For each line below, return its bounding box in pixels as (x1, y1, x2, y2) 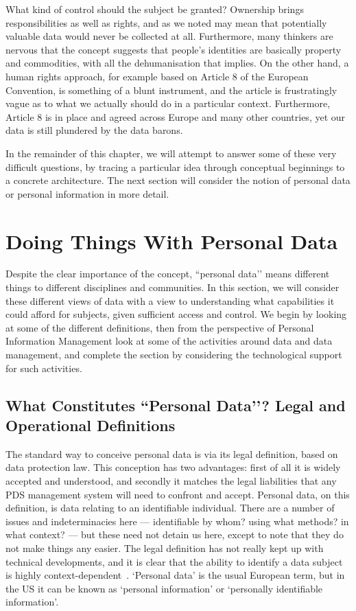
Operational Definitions (5, 414, 176, 435)
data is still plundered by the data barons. (5, 123, 183, 137)
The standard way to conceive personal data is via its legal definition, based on (5, 446, 338, 461)
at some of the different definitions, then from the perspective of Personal (5, 320, 314, 334)
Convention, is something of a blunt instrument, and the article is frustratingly (5, 82, 337, 97)
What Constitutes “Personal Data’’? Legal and (5, 394, 346, 415)
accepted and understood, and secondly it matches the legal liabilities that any (5, 473, 337, 487)
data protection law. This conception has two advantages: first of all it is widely (5, 460, 341, 474)
